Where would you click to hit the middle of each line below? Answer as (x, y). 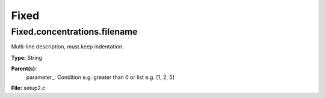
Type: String (26, 57)
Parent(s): (24, 69)
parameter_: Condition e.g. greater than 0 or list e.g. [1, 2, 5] (100, 77)
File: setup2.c (28, 88)
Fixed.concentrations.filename (74, 32)
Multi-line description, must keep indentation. (67, 47)
